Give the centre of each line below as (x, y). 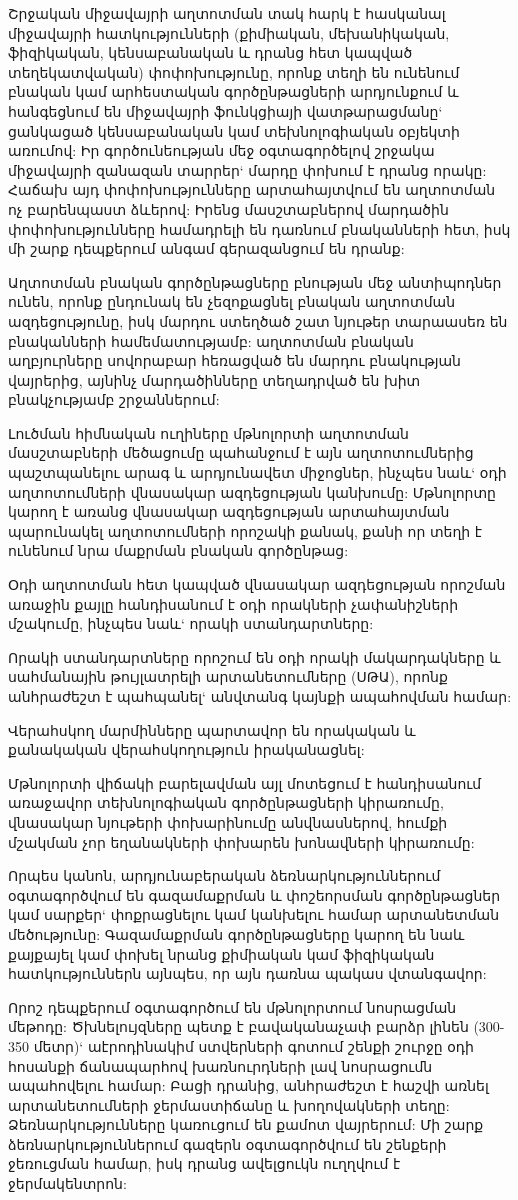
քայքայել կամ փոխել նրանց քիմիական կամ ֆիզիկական (221, 953)
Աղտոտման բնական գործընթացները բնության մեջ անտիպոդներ (255, 281)
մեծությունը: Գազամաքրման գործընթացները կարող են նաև (236, 933)
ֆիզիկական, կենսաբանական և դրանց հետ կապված (210, 52)
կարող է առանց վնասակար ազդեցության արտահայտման (229, 511)
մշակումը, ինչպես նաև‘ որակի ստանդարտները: (191, 623)
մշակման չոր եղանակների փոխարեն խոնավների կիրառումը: (241, 841)
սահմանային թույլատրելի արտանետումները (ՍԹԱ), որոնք (228, 676)
